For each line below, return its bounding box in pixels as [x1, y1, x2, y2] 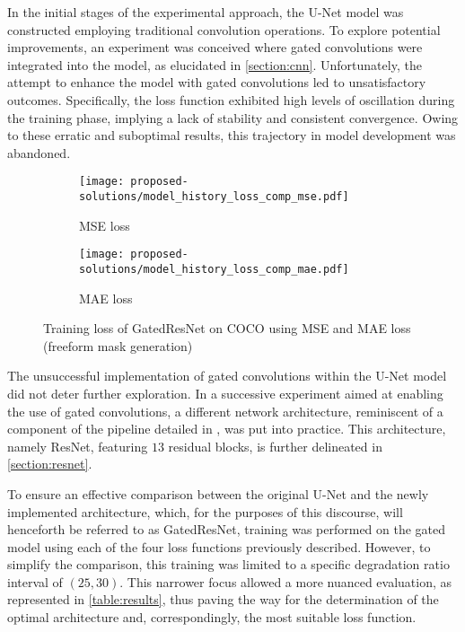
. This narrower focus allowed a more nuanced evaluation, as [119, 572, 452, 591]
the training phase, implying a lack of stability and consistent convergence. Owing [7, 108, 459, 127]
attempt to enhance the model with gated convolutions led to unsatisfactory [7, 73, 426, 92]
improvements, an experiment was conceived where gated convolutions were [7, 38, 423, 57]
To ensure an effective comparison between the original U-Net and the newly [7, 484, 429, 503]
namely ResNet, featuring [7, 436, 148, 455]
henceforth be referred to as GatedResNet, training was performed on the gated [7, 520, 446, 539]
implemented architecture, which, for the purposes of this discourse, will [7, 502, 403, 521]
